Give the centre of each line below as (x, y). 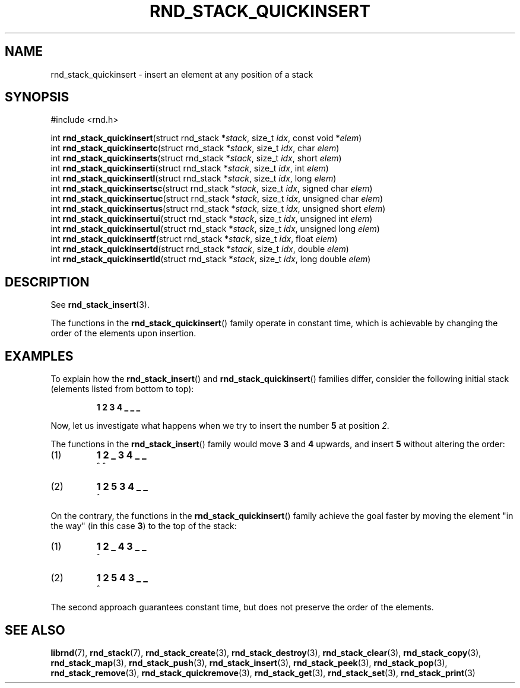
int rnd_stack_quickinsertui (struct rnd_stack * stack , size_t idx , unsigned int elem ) (212, 219)
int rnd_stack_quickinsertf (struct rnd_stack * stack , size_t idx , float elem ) (194, 239)
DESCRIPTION (47, 282)
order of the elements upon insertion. (123, 333)
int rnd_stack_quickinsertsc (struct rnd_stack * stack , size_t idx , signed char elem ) (212, 189)
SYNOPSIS (37, 97)
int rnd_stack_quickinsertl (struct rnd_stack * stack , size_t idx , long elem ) (194, 179)
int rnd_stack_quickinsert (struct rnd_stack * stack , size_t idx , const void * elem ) (206, 138)
